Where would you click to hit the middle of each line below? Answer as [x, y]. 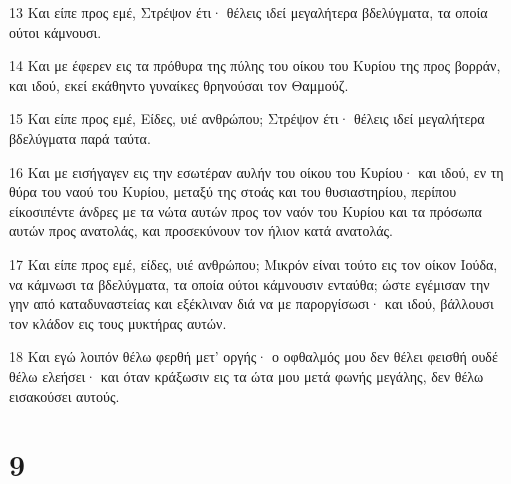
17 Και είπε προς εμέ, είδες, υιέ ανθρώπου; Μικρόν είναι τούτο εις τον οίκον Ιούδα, [253, 263]
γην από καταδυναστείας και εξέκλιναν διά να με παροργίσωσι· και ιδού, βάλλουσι [251, 303]
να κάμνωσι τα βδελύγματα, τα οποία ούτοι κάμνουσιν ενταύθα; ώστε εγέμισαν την [249, 283]
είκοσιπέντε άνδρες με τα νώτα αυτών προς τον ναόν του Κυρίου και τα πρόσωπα [245, 210]
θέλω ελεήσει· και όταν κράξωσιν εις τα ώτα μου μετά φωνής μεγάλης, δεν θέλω [246, 375]
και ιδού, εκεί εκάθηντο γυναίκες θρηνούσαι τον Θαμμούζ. [179, 84]
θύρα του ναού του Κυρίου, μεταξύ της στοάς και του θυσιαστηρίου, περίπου [233, 191]
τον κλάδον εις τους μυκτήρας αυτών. [118, 322]
